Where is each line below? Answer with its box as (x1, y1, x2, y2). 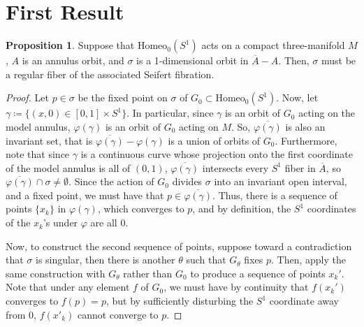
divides (172, 174, 203, 189)
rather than (123, 266, 173, 280)
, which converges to (97, 201, 184, 216)
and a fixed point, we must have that (6, 187, 164, 202)
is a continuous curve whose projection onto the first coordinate (80, 147, 354, 161)
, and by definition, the (192, 201, 291, 216)
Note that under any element (6, 279, 130, 294)
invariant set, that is (6, 133, 93, 147)
